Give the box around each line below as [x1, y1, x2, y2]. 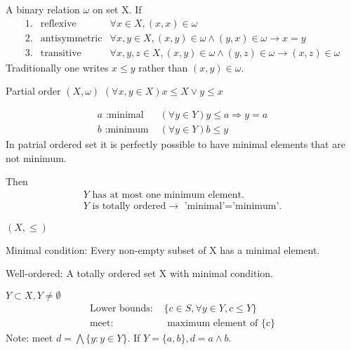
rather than [138, 60, 188, 74]
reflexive [40, 18, 77, 29]
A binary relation [6, 2, 80, 16]
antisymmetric [40, 33, 102, 43]
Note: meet [6, 330, 53, 345]
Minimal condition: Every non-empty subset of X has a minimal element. [6, 242, 320, 257]
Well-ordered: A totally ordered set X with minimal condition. [6, 266, 273, 281]
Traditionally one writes [6, 60, 109, 74]
